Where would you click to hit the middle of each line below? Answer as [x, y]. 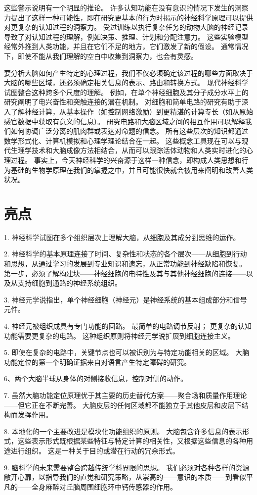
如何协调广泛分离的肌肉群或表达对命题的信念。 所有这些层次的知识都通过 [129, 131]
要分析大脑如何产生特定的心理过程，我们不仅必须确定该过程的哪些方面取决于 [128, 73]
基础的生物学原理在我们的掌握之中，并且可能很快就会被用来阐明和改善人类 [132, 170]
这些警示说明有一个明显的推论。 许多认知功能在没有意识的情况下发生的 [119, 7]
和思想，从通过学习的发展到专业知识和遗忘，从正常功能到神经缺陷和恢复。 [125, 263]
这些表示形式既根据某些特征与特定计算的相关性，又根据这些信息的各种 [132, 441]
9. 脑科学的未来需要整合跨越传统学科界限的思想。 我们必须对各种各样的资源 [127, 467]
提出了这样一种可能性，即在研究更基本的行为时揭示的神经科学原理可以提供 [132, 17]
